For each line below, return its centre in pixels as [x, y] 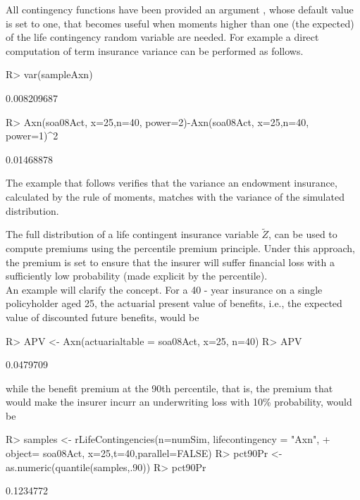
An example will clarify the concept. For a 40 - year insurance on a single [164, 289]
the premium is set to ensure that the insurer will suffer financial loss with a [170, 262]
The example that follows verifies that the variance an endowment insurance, [172, 183]
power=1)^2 [32, 136]
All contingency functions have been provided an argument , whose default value [180, 9]
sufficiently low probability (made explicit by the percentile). [137, 276]
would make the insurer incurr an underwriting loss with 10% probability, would [179, 402]
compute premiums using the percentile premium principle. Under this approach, [180, 248]
